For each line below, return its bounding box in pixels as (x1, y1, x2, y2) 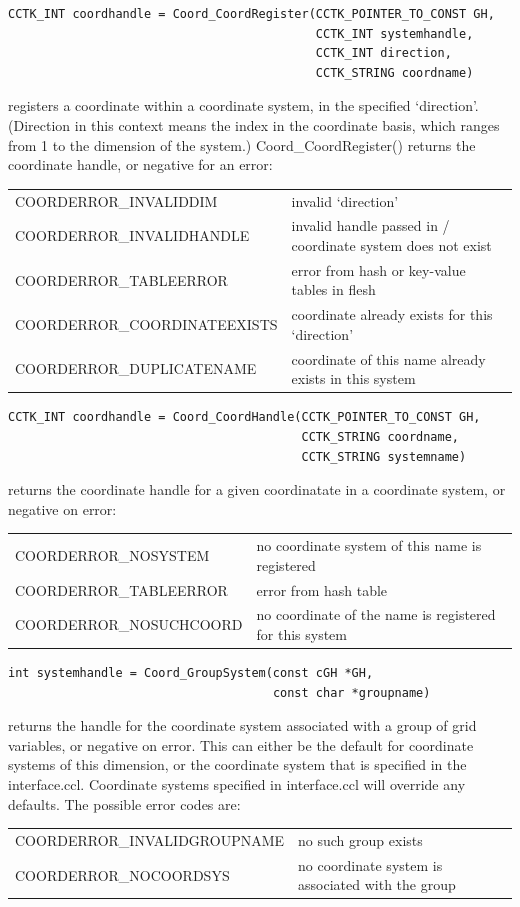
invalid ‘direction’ (291, 190, 399, 211)
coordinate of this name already (291, 348, 486, 369)
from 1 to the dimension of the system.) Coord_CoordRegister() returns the (8, 134, 476, 155)
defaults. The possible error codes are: (8, 793, 241, 814)
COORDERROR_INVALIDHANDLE (15, 225, 250, 246)
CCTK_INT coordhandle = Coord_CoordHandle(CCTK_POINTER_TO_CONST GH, (8, 410, 481, 425)
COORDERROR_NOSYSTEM (15, 544, 210, 565)
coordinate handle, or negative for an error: (8, 154, 273, 175)
